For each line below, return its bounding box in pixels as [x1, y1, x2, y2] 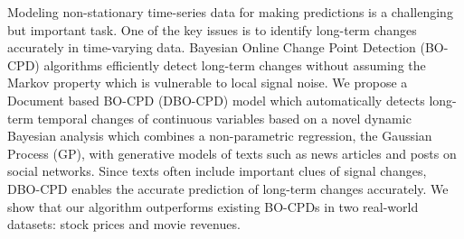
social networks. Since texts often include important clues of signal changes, [7, 161, 427, 180]
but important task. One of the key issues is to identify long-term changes [7, 20, 417, 39]
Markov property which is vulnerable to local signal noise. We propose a [7, 73, 408, 92]
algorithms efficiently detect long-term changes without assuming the [43, 55, 426, 74]
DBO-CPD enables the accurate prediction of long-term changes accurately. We [7, 179, 449, 198]
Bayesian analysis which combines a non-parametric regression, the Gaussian [7, 126, 432, 145]
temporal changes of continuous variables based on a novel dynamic [37, 108, 412, 127]
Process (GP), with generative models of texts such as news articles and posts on [7, 143, 457, 162]
